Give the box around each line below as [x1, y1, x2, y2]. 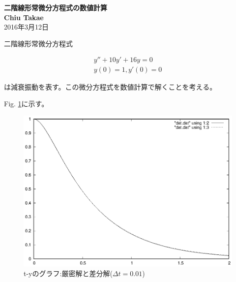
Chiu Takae [4, 12, 44, 22]
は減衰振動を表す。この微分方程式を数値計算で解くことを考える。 [4, 82, 217, 92]
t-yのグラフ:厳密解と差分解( [24, 268, 113, 278]
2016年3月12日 [4, 22, 49, 32]
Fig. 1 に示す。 [4, 98, 49, 109]
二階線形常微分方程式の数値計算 [4, 2, 107, 12]
